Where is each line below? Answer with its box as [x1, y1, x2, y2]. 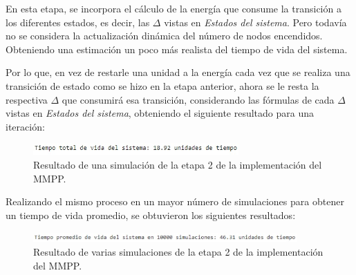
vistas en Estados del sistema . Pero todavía [164, 15, 347, 29]
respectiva [6, 92, 48, 106]
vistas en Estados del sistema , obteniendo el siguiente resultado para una [6, 106, 314, 120]
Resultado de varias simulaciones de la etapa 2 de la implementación [33, 244, 324, 258]
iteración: [6, 119, 45, 133]
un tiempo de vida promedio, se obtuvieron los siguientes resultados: [6, 207, 296, 222]
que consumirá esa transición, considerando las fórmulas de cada [62, 92, 335, 106]
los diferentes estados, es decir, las [6, 15, 150, 29]
